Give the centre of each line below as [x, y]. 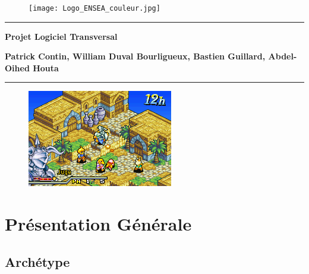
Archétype [37, 261]
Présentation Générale [98, 224]
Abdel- [283, 56]
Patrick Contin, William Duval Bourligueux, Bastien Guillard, [135, 56]
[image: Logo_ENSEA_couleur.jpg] [94, 8]
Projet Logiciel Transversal [61, 36]
